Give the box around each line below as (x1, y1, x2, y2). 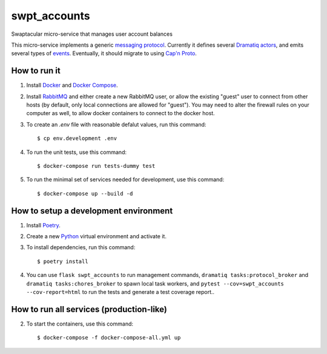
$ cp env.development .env (37, 135, 117, 142)
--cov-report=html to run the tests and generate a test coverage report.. (26, 289, 215, 295)
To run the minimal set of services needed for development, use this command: (26, 176, 225, 183)
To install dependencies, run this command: (26, 244, 136, 251)
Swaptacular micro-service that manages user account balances (11, 30, 173, 38)
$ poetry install (37, 258, 88, 265)
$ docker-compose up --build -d (37, 190, 133, 197)
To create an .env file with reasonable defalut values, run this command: (26, 121, 206, 128)
